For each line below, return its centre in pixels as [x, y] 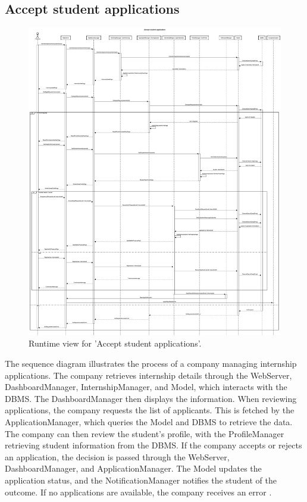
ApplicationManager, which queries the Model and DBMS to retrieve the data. [149, 422]
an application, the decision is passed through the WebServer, [117, 456]
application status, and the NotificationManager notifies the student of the [141, 480]
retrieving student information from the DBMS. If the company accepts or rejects [153, 445]
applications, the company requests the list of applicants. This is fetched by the [150, 410]
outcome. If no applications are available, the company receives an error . [138, 492]
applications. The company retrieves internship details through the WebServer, [148, 375]
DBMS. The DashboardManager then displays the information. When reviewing [151, 398]
